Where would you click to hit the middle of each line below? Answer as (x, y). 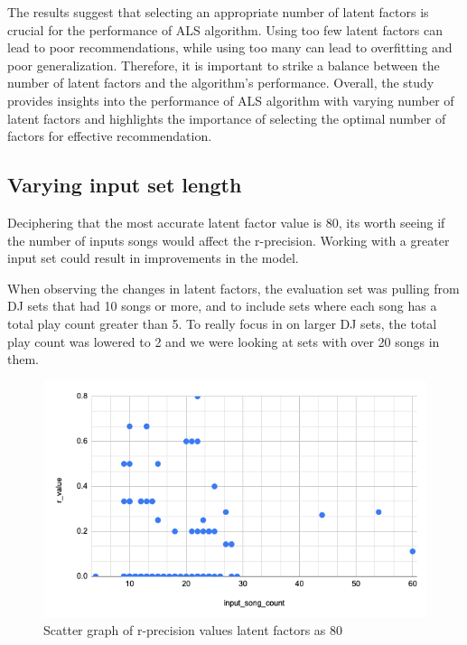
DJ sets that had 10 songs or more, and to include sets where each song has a (222, 306)
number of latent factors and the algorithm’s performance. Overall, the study (221, 83)
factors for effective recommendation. (110, 136)
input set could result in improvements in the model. (153, 258)
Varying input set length (125, 185)
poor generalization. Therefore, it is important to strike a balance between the (224, 65)
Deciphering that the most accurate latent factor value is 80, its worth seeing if (226, 222)
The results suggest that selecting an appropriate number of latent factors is (218, 12)
